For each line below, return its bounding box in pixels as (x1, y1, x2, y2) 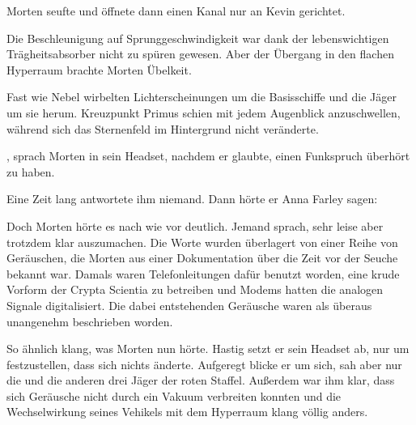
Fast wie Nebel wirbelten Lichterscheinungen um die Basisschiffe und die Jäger (6, 88, 397, 105)
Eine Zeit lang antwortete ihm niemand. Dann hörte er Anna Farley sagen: (6, 190, 378, 207)
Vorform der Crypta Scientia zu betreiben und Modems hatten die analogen (6, 281, 384, 298)
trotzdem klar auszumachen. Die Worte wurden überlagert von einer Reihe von (6, 233, 398, 250)
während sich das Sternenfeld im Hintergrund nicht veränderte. (6, 120, 319, 137)
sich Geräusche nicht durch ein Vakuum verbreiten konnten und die (6, 387, 342, 404)
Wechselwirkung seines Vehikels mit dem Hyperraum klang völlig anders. (6, 403, 368, 420)
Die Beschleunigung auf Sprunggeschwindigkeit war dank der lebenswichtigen (6, 29, 389, 46)
